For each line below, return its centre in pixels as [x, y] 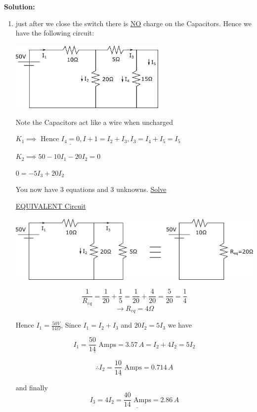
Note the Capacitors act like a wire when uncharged [94, 122]
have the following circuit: [55, 33]
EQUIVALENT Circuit [51, 206]
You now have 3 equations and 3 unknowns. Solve [91, 189]
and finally [32, 387]
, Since [71, 325]
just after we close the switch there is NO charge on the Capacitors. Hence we [134, 23]
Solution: [20, 6]
